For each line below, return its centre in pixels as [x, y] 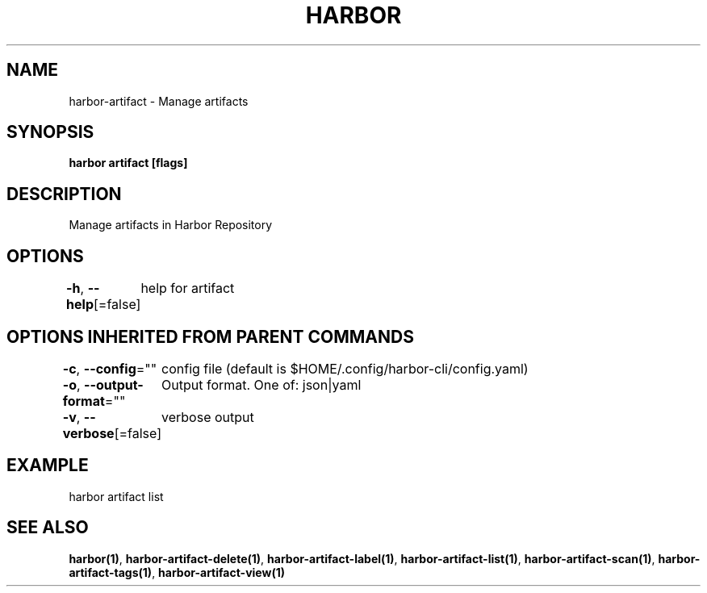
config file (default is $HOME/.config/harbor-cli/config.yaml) [345, 368]
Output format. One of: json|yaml [261, 384]
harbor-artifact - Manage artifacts [159, 101]
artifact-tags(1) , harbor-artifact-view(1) [177, 572]
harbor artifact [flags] [128, 163]
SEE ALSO [48, 528]
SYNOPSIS [50, 132]
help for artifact [188, 288]
